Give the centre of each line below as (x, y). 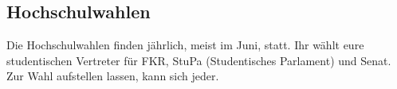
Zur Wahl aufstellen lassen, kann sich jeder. (113, 76)
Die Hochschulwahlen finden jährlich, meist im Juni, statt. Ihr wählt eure (185, 45)
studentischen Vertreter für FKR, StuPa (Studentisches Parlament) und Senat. (199, 60)
